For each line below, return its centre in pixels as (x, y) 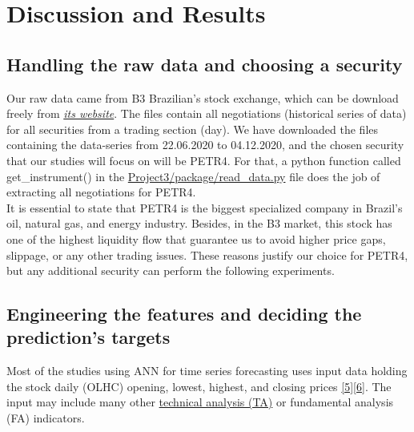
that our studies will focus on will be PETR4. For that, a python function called (204, 160)
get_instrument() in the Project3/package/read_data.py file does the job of (193, 176)
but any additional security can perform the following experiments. (171, 271)
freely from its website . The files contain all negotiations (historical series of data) (207, 113)
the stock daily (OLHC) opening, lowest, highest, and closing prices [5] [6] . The (199, 386)
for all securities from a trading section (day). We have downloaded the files (193, 129)
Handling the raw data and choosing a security (205, 64)
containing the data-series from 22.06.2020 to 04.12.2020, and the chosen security (205, 145)
